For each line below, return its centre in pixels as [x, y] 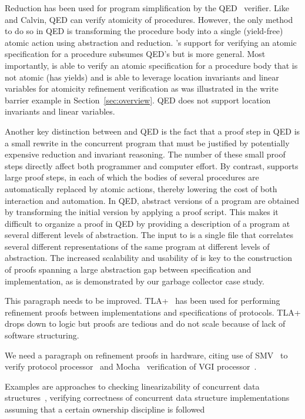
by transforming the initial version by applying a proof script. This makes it [142, 212]
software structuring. [42, 335]
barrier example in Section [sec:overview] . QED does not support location [138, 100]
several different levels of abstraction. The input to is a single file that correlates [149, 235]
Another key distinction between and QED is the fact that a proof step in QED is [152, 131]
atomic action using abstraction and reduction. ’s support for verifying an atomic [151, 42]
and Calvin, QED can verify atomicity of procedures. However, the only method [149, 19]
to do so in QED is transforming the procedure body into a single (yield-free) [144, 31]
